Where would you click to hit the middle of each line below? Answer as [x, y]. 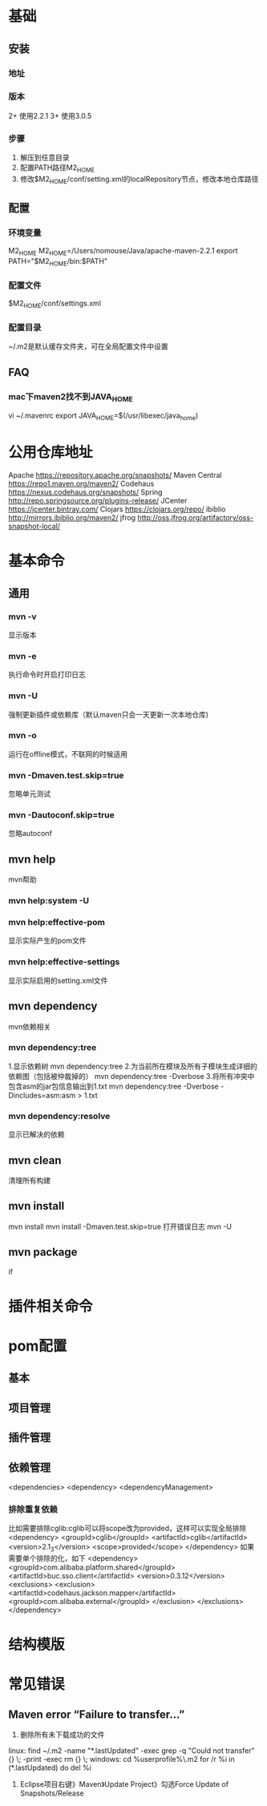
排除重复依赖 [33, 1509]
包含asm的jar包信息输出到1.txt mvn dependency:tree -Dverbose [113, 1086]
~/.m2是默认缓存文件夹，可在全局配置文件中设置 [88, 346]
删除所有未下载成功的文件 [62, 1735]
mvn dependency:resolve [59, 1116]
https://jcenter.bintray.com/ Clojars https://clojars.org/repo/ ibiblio [117, 509]
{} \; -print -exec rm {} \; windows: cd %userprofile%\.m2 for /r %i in [121, 1760]
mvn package [43, 1252]
